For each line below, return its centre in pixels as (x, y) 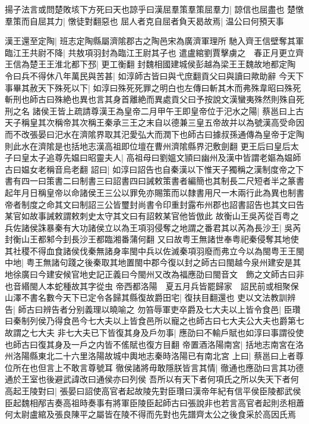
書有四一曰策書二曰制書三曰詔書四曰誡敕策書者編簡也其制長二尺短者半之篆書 (154, 181)
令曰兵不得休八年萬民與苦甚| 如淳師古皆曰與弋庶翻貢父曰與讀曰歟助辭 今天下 (154, 75)
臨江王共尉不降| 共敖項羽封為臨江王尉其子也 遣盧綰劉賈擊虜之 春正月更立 (150, 52)
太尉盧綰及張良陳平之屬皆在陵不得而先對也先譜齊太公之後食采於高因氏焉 (154, 414)
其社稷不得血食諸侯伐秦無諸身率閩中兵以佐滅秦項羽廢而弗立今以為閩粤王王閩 (154, 250)
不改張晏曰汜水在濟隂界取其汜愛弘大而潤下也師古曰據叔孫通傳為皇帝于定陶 (158, 134)
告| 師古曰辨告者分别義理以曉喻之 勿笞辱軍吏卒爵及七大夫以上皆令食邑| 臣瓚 (153, 309)
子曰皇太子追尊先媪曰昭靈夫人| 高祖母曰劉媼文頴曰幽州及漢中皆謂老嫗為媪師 (153, 158)
